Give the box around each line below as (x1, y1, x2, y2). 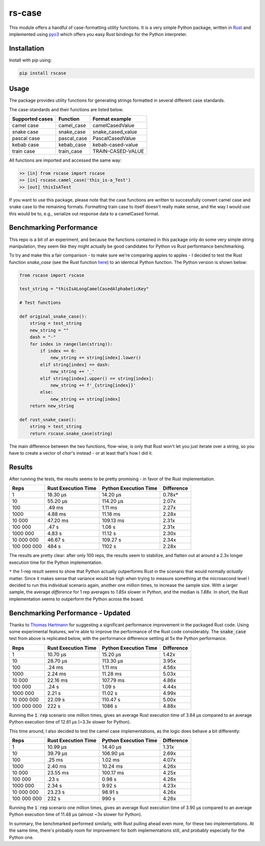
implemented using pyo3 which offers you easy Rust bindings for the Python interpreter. (9, 31, 187, 37)
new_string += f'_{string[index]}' (50, 382, 136, 388)
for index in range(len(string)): (29, 341, 113, 347)
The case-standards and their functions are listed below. (9, 106, 124, 113)
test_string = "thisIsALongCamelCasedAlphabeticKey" (19, 286, 149, 292)
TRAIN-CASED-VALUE (92, 148, 144, 155)
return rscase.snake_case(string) (29, 431, 113, 436)
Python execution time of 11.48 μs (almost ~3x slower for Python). (9, 812, 142, 817)
